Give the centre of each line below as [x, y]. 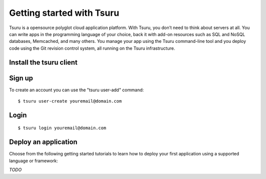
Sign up [21, 78]
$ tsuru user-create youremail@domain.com [70, 101]
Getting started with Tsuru [64, 13]
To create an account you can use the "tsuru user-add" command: [76, 90]
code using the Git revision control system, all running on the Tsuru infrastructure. [92, 48]
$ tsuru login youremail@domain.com [62, 128]
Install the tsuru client [43, 62]
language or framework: [33, 161]
